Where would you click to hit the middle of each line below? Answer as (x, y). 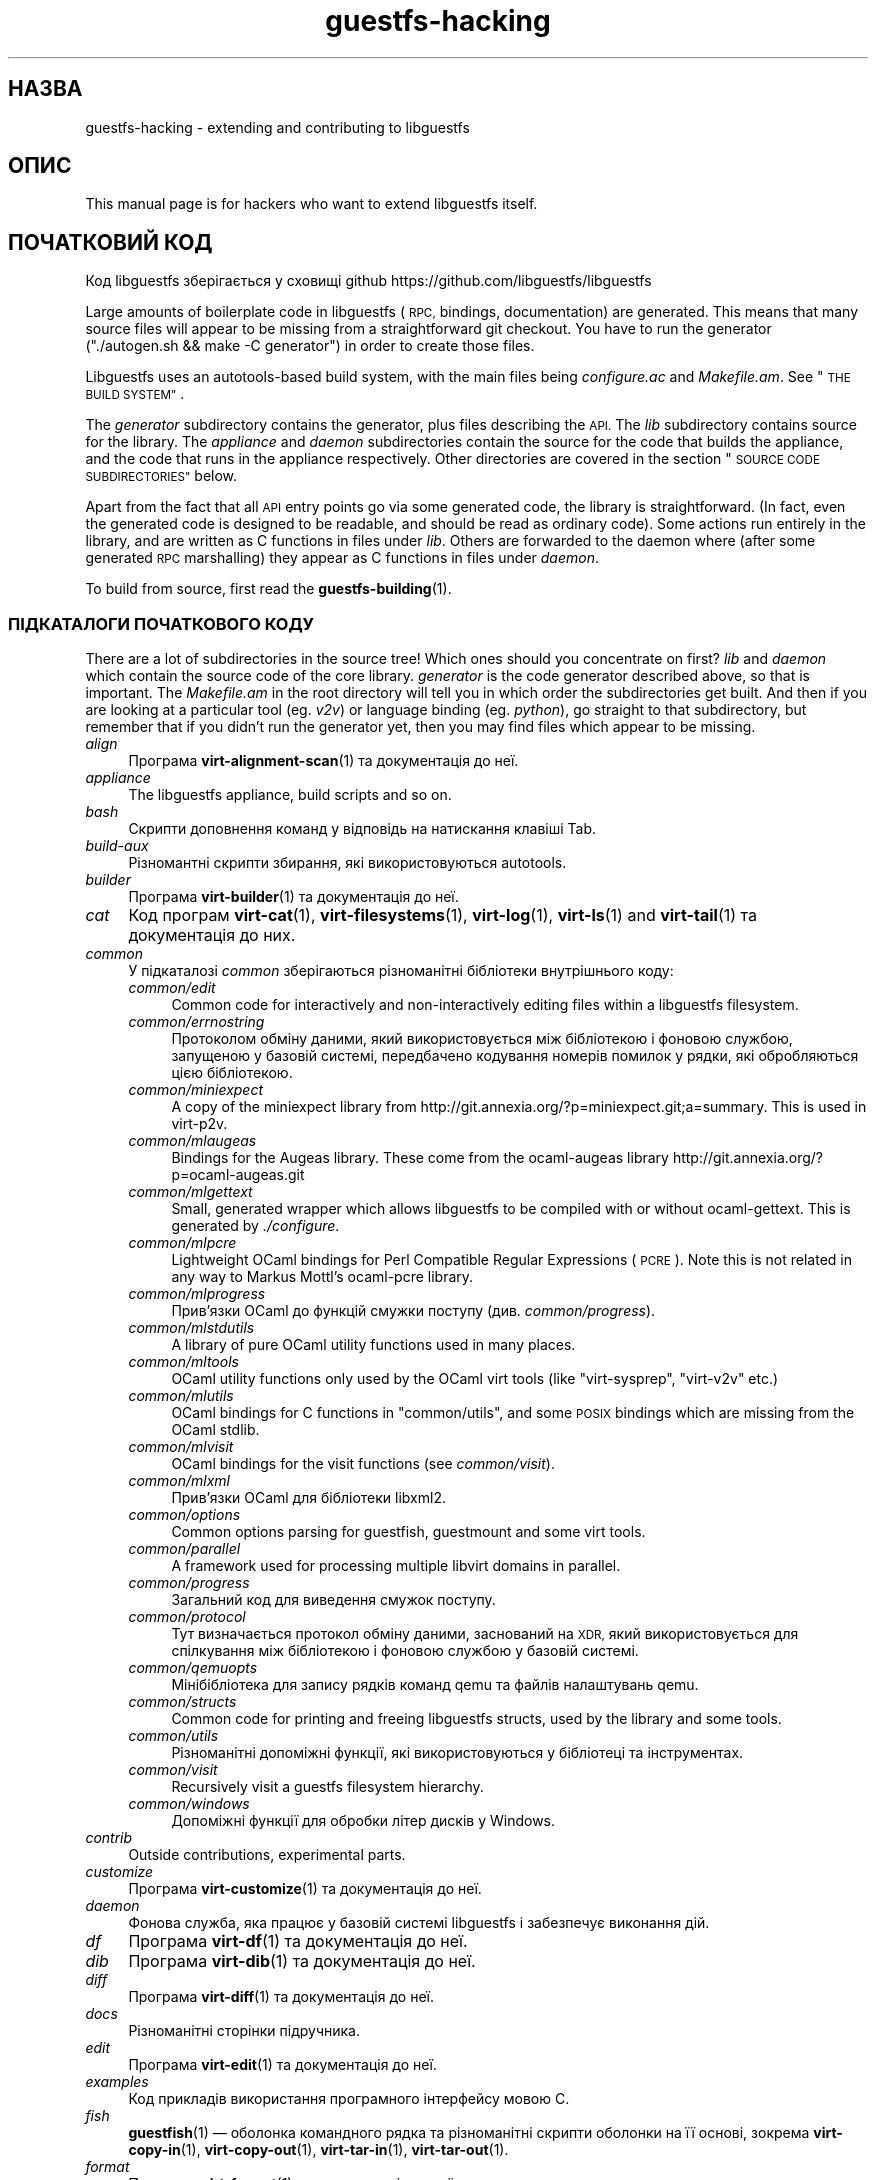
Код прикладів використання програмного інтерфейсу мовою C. (349, 2099)
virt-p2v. (199, 1124)
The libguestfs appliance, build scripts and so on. (290, 795)
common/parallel (184, 1549)
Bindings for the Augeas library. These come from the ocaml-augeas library (420, 1158)
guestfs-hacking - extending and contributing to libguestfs (277, 127)
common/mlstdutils (191, 1328)
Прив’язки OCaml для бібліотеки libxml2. (308, 1498)
